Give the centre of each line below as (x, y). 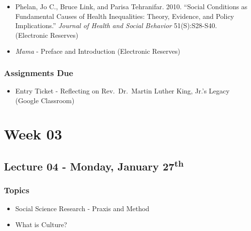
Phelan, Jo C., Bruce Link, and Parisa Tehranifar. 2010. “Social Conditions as (131, 6)
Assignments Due (39, 72)
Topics (17, 190)
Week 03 (33, 133)
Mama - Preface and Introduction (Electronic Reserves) (98, 51)
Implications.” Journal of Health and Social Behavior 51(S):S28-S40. (116, 25)
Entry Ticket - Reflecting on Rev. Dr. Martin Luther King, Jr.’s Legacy (122, 91)
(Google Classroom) (45, 100)
